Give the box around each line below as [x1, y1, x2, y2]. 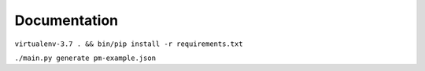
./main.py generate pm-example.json [14, 53, 157, 62]
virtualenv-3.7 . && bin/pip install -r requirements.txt [14, 39, 243, 48]
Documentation [14, 12, 119, 29]
